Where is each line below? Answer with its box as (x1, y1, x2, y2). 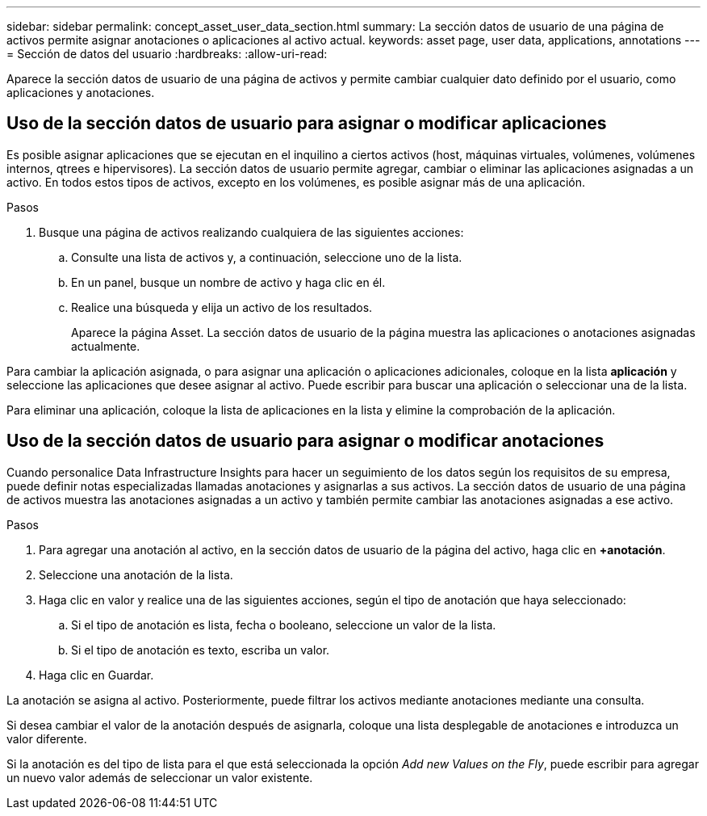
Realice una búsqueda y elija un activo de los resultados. (71, 300, 373, 314)
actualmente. (71, 339, 140, 353)
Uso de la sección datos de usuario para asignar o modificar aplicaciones (6, 113, 607, 134)
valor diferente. (6, 731, 87, 746)
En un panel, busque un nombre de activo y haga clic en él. (71, 275, 386, 289)
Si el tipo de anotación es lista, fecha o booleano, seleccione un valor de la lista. (71, 617, 496, 632)
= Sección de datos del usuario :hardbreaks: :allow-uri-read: (6, 47, 328, 61)
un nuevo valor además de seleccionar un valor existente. (6, 770, 313, 784)
